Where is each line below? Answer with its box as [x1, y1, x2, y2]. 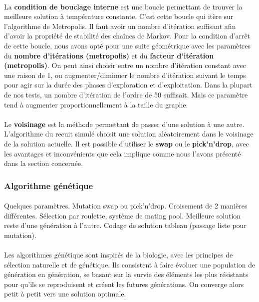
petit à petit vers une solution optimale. [4, 288, 126, 299]
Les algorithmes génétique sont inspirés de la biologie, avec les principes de [4, 249, 233, 260]
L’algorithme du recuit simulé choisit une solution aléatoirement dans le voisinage [4, 128, 254, 139]
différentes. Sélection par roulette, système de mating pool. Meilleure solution [4, 210, 241, 220]
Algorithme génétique [4, 179, 93, 191]
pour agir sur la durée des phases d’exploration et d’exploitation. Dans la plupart [4, 79, 253, 90]
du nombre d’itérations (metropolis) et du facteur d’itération [4, 50, 214, 60]
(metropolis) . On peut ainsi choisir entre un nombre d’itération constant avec [4, 60, 246, 70]
